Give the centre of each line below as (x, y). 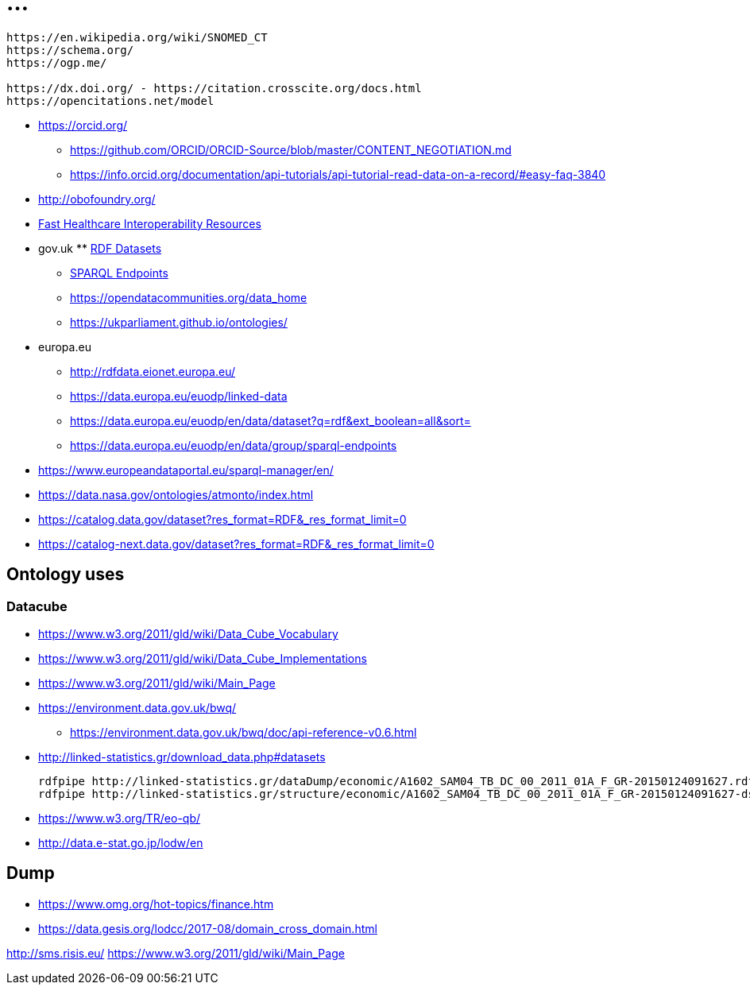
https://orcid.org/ (83, 125)
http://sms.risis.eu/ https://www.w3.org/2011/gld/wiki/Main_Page (176, 953)
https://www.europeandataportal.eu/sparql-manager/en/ (186, 470)
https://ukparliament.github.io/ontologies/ (179, 322)
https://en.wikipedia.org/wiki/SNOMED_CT (137, 37)
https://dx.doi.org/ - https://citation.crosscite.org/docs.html (214, 88)
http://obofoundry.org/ (97, 199)
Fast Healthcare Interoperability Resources (150, 223)
